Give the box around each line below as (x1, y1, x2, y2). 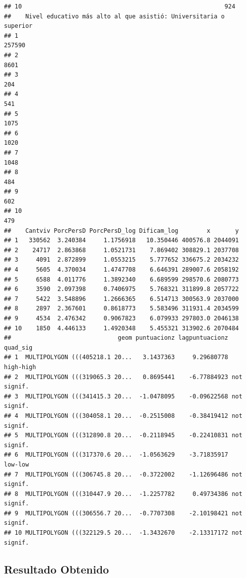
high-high (4, 363, 36, 371)
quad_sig (4, 344, 33, 351)
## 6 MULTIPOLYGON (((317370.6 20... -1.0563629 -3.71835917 (4, 451, 229, 459)
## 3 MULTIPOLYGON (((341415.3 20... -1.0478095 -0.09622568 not (4, 392, 243, 400)
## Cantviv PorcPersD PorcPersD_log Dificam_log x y (4, 227, 239, 234)
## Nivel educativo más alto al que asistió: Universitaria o (4, 12, 225, 20)
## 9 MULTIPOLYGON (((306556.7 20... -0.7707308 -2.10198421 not (4, 509, 243, 517)
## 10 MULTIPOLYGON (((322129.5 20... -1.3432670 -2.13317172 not (4, 529, 243, 537)
